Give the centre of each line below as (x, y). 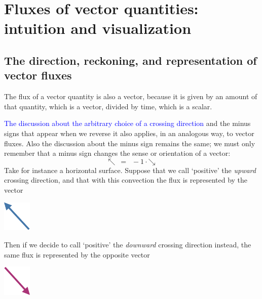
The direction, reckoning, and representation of (130, 60)
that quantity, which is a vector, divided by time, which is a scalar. (108, 106)
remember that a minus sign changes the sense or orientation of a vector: (117, 153)
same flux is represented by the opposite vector (77, 254)
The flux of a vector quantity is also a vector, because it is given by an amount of (131, 96)
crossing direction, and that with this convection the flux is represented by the (126, 180)
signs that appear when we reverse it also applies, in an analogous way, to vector (129, 133)
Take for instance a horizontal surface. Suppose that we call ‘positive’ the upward (130, 170)
